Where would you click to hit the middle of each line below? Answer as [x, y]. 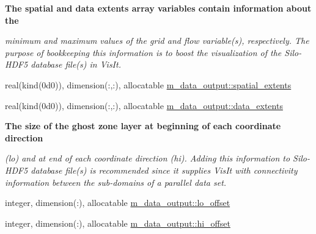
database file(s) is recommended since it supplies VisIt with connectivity [164, 170]
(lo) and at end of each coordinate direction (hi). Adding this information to [148, 158]
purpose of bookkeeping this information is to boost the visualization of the [143, 52]
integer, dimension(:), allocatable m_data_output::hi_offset [118, 223]
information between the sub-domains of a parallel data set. [116, 182]
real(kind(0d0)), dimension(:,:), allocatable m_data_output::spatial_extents [148, 84]
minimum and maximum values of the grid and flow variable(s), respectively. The [157, 41]
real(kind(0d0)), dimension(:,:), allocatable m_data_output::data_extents [144, 105]
